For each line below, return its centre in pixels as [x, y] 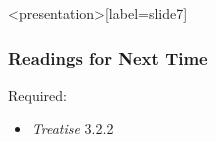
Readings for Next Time [108, 57]
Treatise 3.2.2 [72, 128]
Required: [37, 94]
